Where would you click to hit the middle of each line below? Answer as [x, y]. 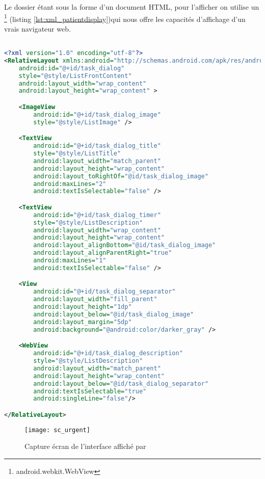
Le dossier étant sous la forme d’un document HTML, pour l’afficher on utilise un [132, 7]
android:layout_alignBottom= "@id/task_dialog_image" [125, 245]
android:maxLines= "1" [70, 261]
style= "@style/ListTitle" [77, 154]
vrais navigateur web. [37, 28]
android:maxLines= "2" [70, 184]
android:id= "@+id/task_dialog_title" [97, 146]
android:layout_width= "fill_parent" [95, 299]
